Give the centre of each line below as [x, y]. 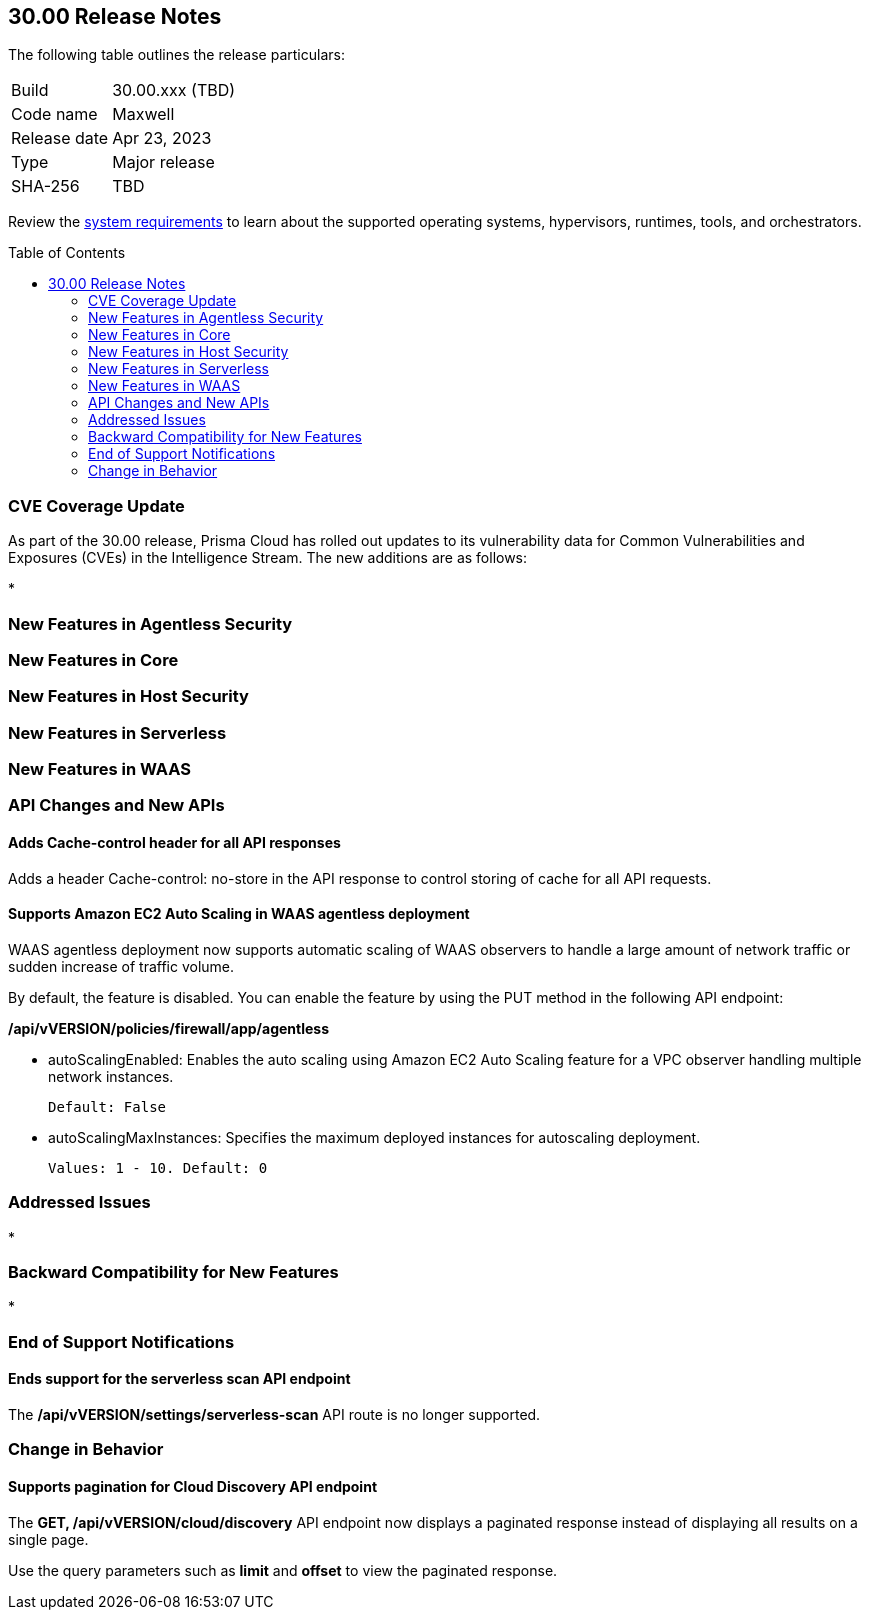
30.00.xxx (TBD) [174, 90]
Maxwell [143, 114]
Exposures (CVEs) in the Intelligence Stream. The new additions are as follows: [268, 558]
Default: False [107, 1106]
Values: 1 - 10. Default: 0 [158, 1167]
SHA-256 [45, 186]
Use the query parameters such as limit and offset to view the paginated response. [283, 1570]
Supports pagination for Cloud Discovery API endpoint [193, 1486]
